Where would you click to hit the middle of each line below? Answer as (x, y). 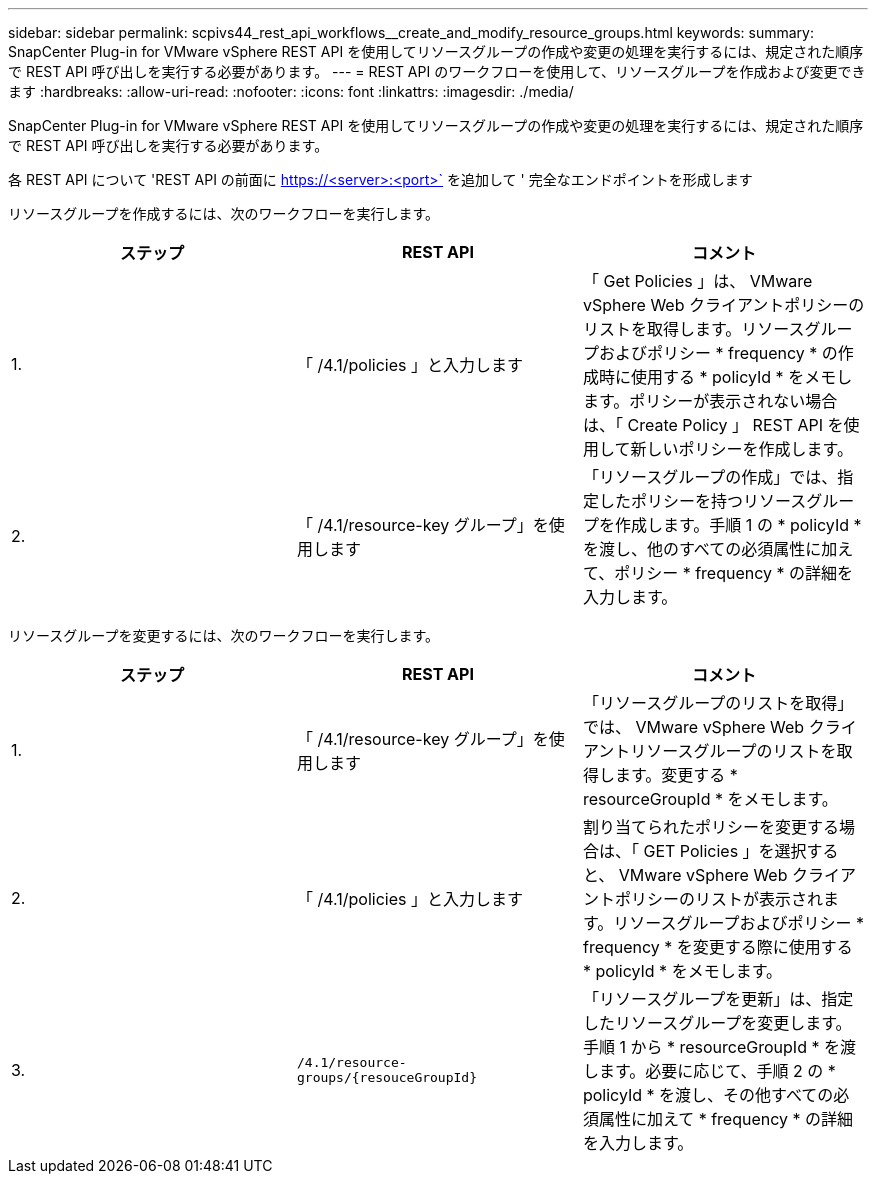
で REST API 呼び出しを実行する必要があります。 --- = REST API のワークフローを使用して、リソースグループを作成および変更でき (437, 71)
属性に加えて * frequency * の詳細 (726, 1119)
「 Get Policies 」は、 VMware (697, 281)
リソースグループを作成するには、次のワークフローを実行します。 (224, 213)
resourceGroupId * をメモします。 (710, 799)
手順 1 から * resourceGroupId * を (711, 1047)
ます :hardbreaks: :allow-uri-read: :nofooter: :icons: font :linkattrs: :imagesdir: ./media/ (291, 91)
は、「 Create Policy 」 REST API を (713, 425)
